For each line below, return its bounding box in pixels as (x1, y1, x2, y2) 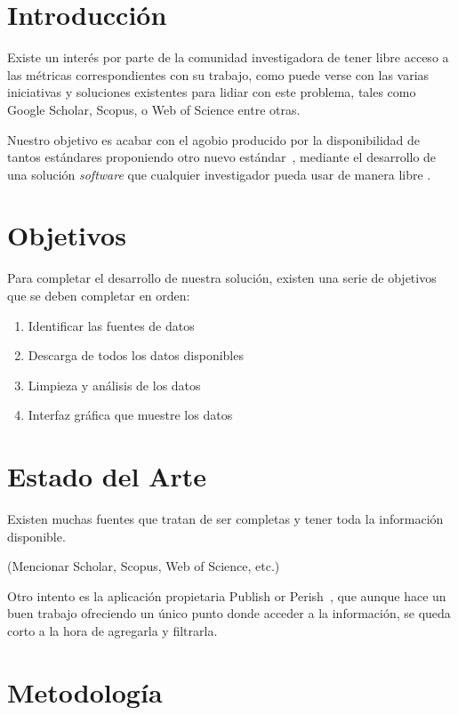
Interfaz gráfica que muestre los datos (28, 406, 233, 424)
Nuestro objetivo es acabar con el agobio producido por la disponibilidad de (7, 130, 421, 149)
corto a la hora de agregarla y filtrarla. (7, 622, 218, 640)
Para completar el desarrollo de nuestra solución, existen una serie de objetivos (7, 269, 437, 287)
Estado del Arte (7, 458, 206, 494)
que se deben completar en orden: (7, 286, 190, 304)
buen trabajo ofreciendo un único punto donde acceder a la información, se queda (7, 604, 451, 623)
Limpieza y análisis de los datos (28, 375, 201, 394)
